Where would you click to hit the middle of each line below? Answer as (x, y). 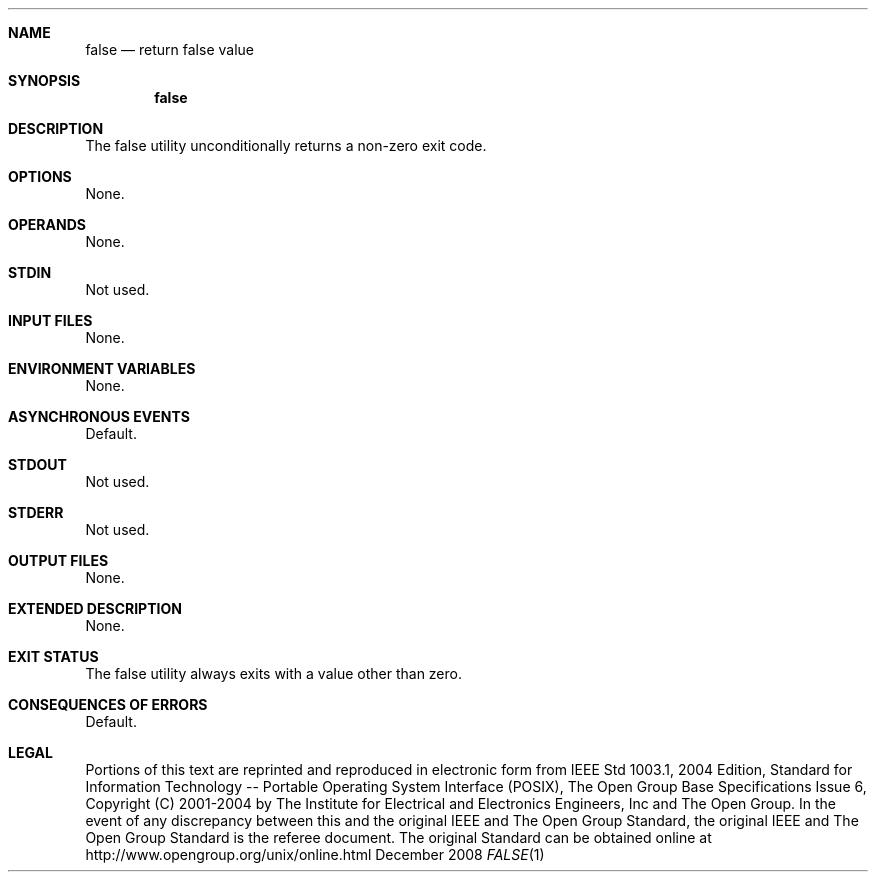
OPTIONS (40, 176)
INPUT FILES (50, 320)
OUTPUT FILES (58, 560)
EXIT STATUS (53, 656)
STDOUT (37, 464)
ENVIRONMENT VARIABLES (102, 368)
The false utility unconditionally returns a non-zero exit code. (286, 145)
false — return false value (169, 49)
